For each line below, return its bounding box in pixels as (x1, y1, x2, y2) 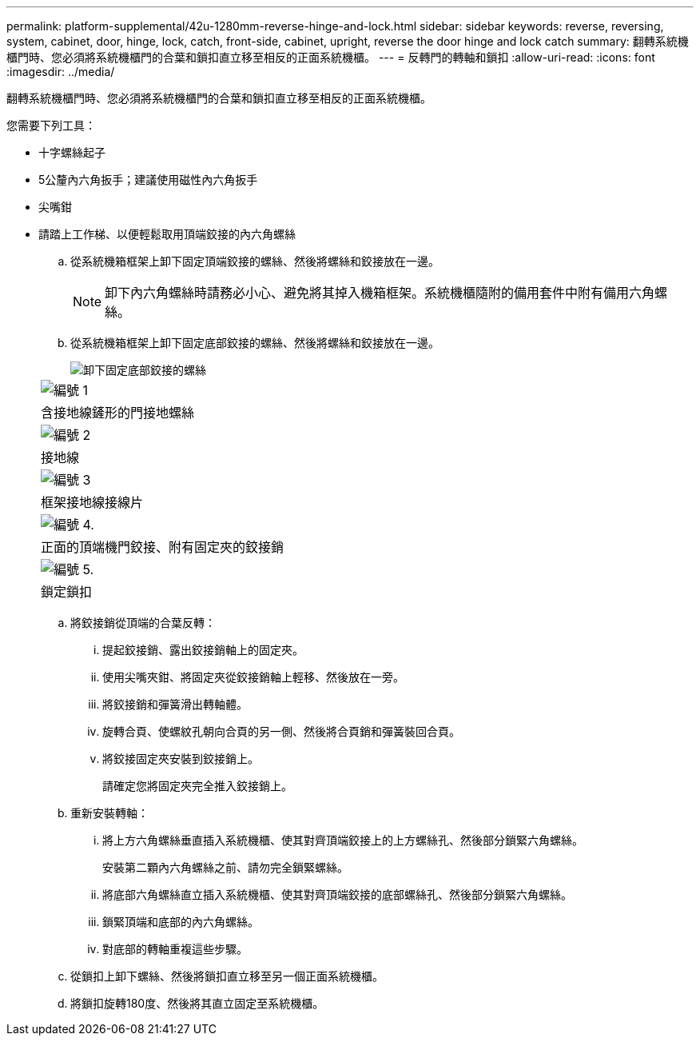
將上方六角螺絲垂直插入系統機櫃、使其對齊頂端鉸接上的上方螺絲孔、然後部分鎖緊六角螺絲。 (102, 833, 583, 847)
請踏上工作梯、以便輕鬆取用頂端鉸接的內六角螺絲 (38, 227, 296, 241)
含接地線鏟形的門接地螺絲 (41, 405, 195, 421)
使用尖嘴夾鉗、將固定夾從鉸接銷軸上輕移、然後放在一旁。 (102, 670, 404, 684)
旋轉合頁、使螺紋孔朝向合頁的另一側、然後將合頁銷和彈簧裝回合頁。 (102, 725, 460, 738)
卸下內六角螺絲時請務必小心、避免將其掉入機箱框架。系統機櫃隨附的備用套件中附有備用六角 (105, 285, 655, 301)
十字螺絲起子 (38, 146, 105, 159)
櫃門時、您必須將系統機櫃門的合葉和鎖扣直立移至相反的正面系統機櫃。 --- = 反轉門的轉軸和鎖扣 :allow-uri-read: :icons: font (6, 50, 655, 64)
